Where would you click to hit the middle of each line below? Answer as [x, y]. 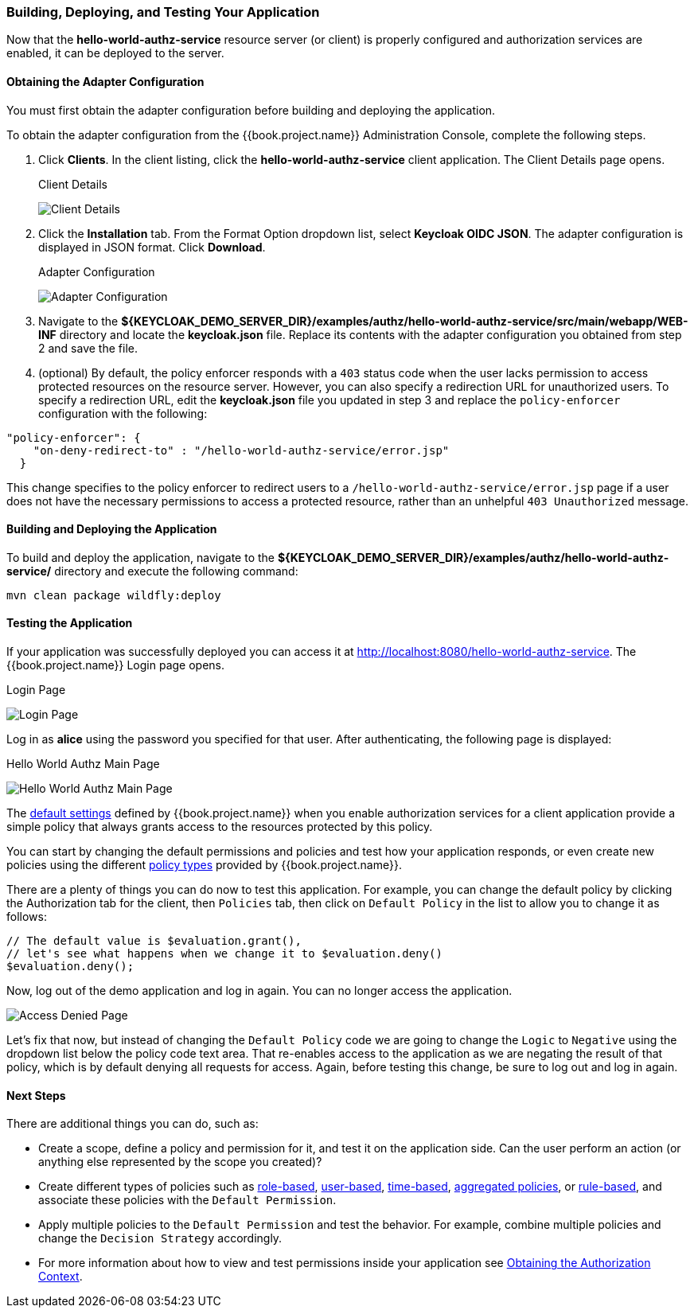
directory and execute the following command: [176, 571]
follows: [27, 917]
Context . [60, 1277]
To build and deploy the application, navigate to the [141, 557]
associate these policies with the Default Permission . [187, 1200]
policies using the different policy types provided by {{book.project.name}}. [204, 865]
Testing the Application [70, 623]
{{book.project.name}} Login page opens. [116, 665]
